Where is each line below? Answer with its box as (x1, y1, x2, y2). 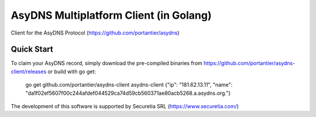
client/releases (11, 68, 47, 75)
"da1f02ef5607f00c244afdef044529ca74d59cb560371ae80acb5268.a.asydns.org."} (25, 90, 231, 97)
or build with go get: (47, 68, 97, 75)
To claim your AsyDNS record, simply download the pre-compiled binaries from (11, 60, 203, 67)
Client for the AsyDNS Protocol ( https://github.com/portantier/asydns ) (11, 29, 180, 36)
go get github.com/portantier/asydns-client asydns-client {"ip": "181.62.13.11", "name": (25, 81, 233, 88)
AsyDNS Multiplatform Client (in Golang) (11, 9, 212, 22)
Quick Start (11, 44, 53, 54)
